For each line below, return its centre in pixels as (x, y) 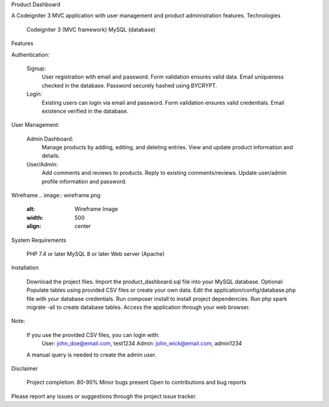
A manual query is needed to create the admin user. (91, 355)
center (83, 226)
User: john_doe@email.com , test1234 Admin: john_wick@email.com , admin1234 (142, 344)
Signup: (36, 68)
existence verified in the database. (85, 111)
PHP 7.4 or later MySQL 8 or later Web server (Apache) (96, 253)
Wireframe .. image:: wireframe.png (56, 196)
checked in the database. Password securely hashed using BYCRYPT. (129, 85)
